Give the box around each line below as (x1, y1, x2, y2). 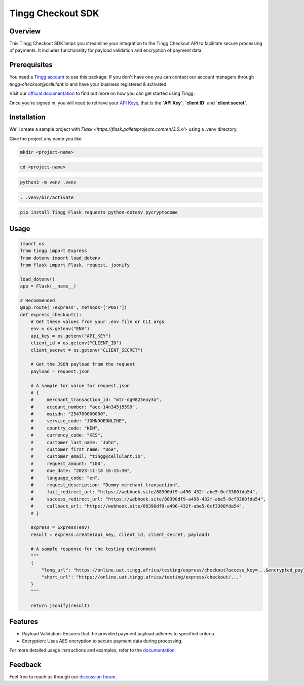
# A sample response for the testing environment (30, 546, 157, 552)
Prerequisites (9, 61, 53, 69)
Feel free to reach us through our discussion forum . (9, 673, 117, 679)
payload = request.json (30, 368, 90, 374)
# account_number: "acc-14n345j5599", (30, 404, 138, 410)
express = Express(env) (30, 525, 90, 530)
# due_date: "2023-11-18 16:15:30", (30, 468, 133, 474)
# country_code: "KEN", (30, 425, 101, 431)
